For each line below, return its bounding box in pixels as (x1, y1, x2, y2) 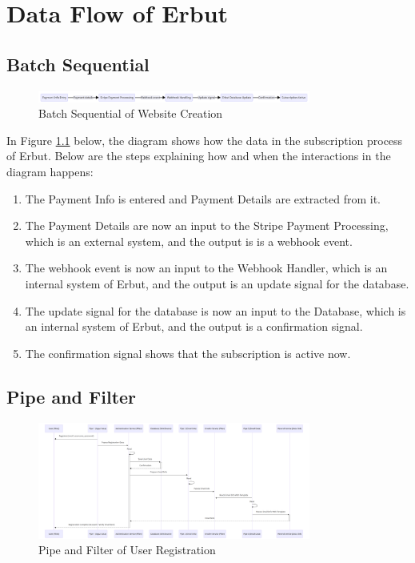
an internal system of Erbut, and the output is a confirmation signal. (25, 318, 363, 335)
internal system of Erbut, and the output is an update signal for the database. (25, 275, 409, 292)
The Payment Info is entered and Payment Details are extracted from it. (25, 190, 381, 207)
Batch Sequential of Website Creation (38, 105, 223, 122)
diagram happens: (6, 163, 94, 179)
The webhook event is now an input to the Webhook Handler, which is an (25, 259, 388, 276)
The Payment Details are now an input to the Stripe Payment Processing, (25, 217, 389, 234)
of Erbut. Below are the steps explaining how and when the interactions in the (6, 147, 391, 164)
